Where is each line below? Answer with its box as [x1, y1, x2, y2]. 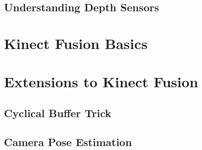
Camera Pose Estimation [4, 134, 132, 149]
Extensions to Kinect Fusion [4, 72, 199, 92]
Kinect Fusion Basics [4, 33, 148, 53]
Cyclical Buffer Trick [4, 105, 112, 120]
